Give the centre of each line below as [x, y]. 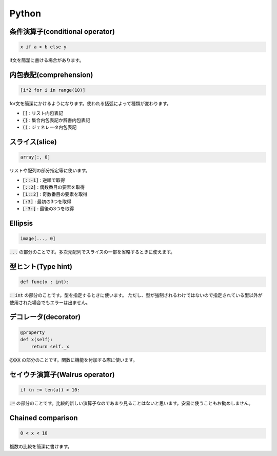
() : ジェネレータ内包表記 [50, 127]
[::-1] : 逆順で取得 [44, 180]
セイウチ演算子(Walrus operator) [62, 375]
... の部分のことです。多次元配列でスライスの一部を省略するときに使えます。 [92, 252]
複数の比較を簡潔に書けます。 [41, 447]
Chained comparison [44, 418]
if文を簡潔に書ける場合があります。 [47, 60]
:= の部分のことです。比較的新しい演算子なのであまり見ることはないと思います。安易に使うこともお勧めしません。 [131, 403]
